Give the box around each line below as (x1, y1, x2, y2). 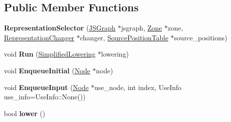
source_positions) (174, 32, 228, 42)
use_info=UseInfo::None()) (4, 91, 86, 102)
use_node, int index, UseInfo (94, 82, 182, 92)
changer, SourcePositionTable (80, 32, 169, 42)
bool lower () (4, 108, 45, 118)
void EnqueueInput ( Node (4, 82, 89, 92)
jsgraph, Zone (121, 23, 162, 33)
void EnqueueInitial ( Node (4, 65, 90, 75)
